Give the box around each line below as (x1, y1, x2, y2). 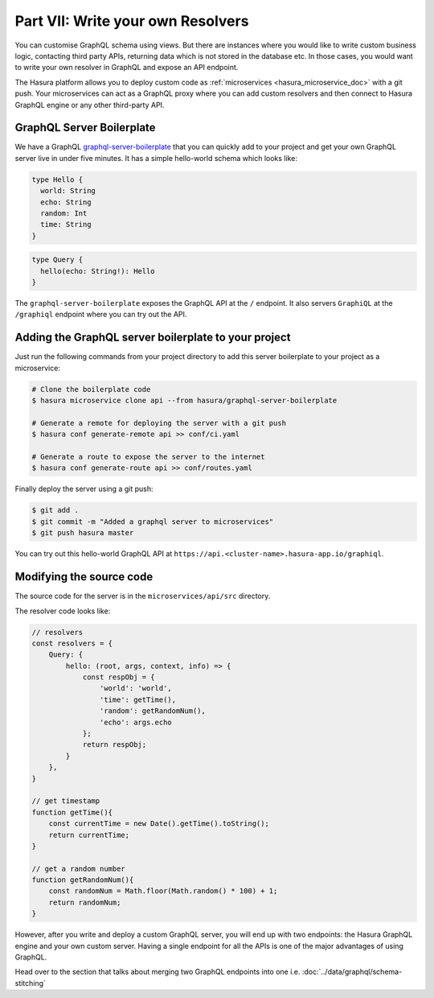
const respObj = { (82, 673, 156, 682)
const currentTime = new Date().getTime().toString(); (48, 819, 269, 828)
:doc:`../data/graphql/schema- (301, 967, 403, 977)
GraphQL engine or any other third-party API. (14, 100, 165, 109)
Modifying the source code (14, 570, 154, 584)
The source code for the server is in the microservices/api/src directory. (14, 592, 271, 601)
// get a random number (31, 864, 126, 873)
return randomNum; (48, 897, 121, 907)
